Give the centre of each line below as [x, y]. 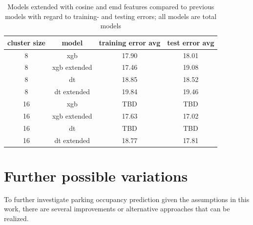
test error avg [191, 42]
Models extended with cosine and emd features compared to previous [111, 6]
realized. [16, 218]
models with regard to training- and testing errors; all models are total [111, 16]
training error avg [130, 42]
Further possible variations [96, 175]
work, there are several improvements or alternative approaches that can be [117, 209]
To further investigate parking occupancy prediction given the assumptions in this [127, 199]
